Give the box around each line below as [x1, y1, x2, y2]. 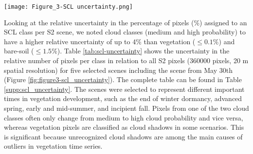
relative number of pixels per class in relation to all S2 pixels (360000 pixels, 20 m [4, 55, 249, 66]
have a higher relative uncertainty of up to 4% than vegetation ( [4, 36, 196, 46]
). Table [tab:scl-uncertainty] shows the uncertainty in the [57, 46, 230, 56]
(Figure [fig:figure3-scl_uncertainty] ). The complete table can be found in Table [4, 74, 242, 85]
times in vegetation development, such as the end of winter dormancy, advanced [4, 93, 242, 103]
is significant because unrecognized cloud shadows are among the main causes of [4, 131, 243, 141]
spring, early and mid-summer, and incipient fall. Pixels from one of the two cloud [4, 103, 249, 113]
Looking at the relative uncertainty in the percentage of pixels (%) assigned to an [4, 17, 247, 27]
